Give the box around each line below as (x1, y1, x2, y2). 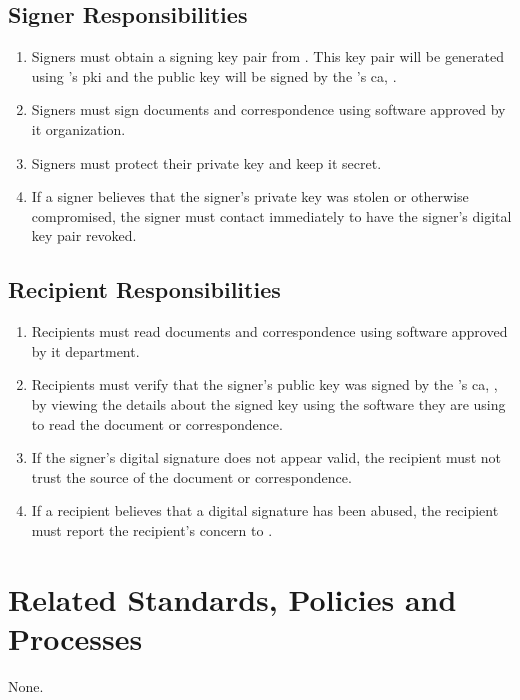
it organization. (31, 118, 126, 139)
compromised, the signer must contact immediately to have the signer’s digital (31, 205, 512, 226)
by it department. (31, 340, 140, 361)
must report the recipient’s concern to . (31, 519, 273, 540)
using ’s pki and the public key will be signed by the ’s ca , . (31, 65, 397, 86)
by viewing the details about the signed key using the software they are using (31, 393, 506, 414)
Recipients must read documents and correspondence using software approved (31, 321, 508, 342)
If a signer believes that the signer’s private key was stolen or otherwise (31, 186, 469, 207)
